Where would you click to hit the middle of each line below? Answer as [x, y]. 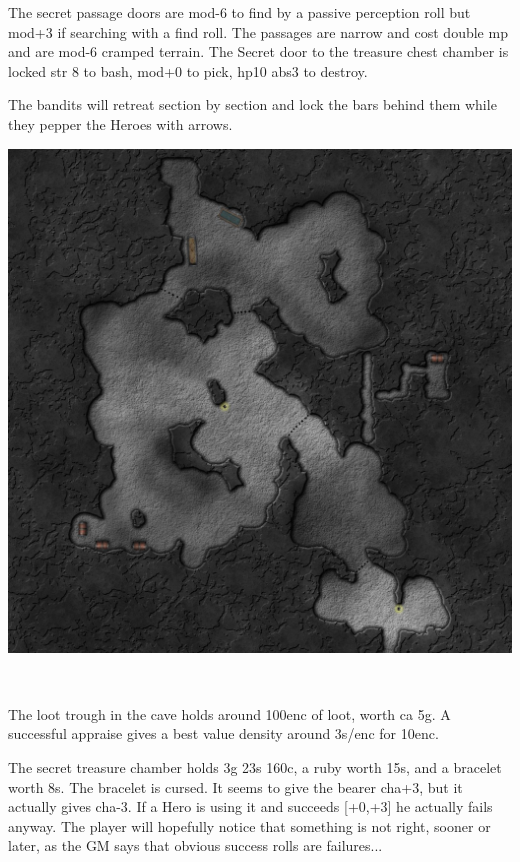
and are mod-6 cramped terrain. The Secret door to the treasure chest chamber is [258, 51]
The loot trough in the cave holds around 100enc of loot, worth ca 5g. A [229, 713]
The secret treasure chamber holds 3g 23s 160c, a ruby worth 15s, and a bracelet [255, 766]
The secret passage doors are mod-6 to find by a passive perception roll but [239, 12]
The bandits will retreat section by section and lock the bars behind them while [252, 104]
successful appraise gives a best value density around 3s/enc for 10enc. [223, 733]
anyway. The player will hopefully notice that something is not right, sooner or [249, 825]
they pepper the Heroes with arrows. [120, 123]
